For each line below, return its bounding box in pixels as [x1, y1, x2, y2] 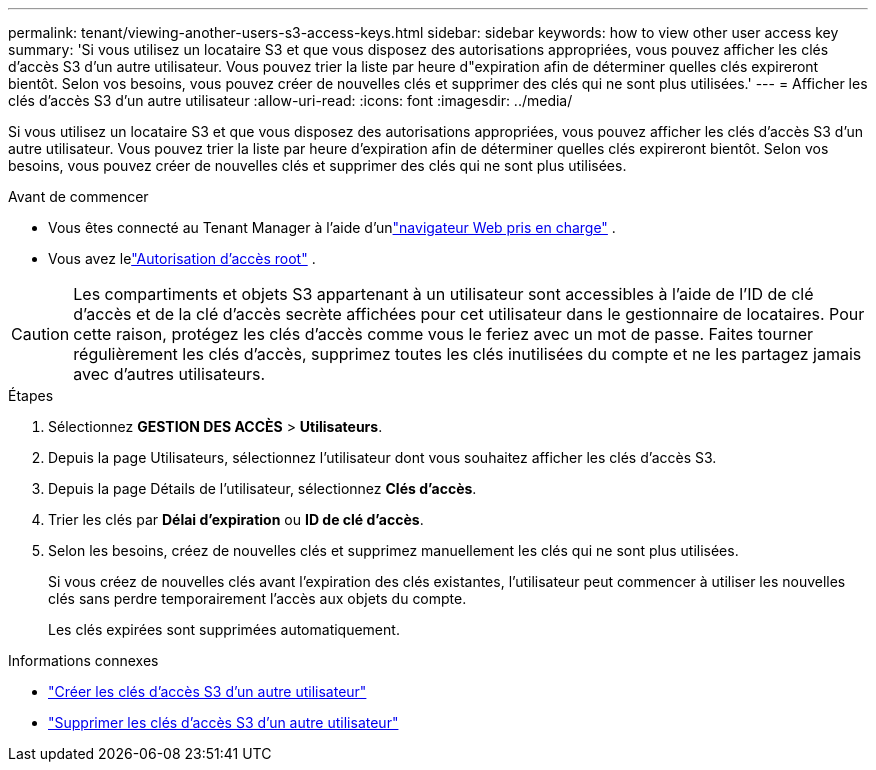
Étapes [8, 387, 54, 404]
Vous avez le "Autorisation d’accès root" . [48, 250, 316, 267]
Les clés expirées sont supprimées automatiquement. [48, 621, 400, 638]
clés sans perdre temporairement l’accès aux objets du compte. [48, 590, 467, 607]
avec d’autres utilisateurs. [73, 364, 266, 384]
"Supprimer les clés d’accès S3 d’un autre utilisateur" [48, 714, 399, 731]
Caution [11, 324, 70, 344]
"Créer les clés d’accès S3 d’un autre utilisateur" [48, 683, 367, 700]
